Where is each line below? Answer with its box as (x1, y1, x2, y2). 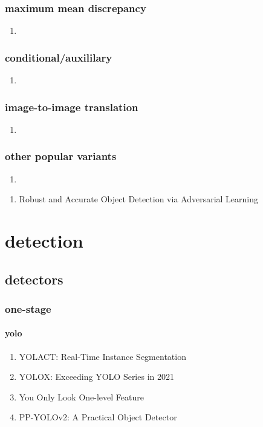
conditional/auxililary (5, 50, 112, 65)
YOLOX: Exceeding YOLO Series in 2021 (19, 370, 174, 383)
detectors (5, 269, 63, 288)
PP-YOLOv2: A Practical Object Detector (19, 411, 177, 423)
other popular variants (5, 149, 117, 164)
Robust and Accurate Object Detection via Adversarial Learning (19, 193, 259, 205)
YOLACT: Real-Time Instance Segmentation (19, 350, 186, 362)
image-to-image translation (5, 99, 138, 114)
